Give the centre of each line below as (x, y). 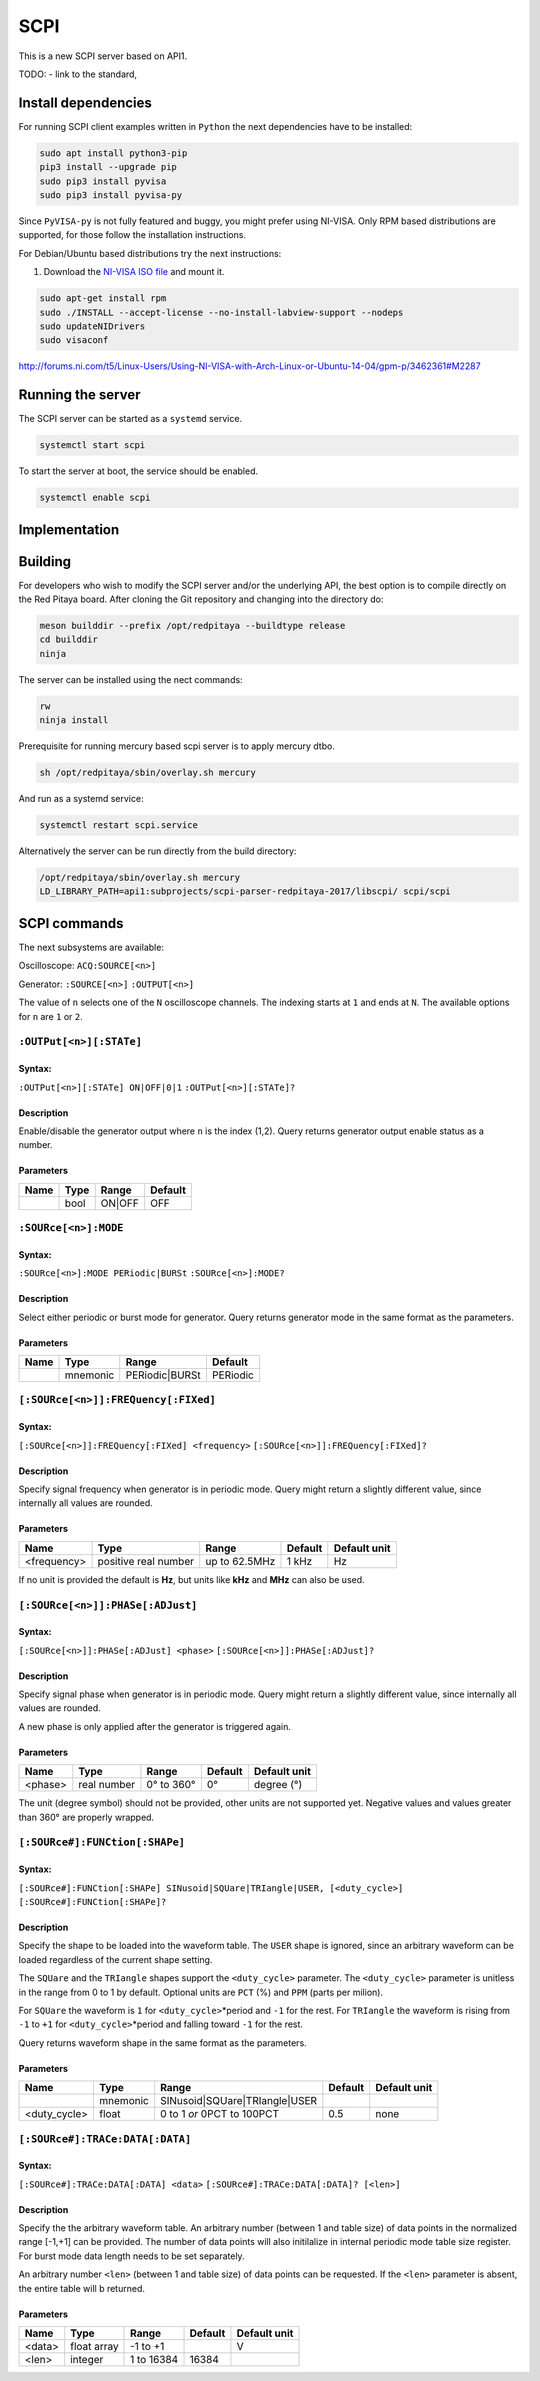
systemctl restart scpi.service (119, 825)
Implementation (69, 529)
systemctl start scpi (92, 445)
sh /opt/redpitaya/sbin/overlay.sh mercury (148, 773)
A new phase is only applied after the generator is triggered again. (155, 1726)
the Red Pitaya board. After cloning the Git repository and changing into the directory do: (201, 599)
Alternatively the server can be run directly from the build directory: (157, 851)
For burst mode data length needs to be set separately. (131, 2256)
